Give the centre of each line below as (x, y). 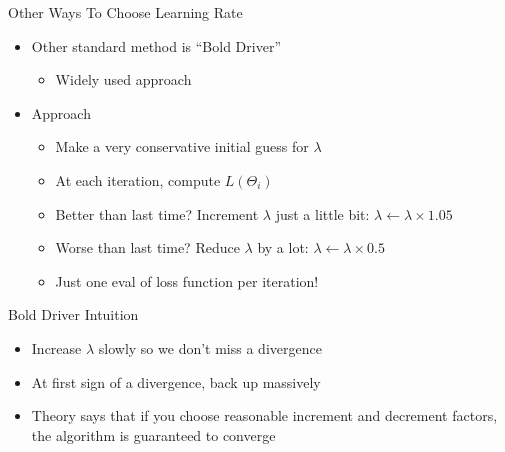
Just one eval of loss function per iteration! (187, 280)
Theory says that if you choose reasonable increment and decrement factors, (264, 415)
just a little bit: (322, 213)
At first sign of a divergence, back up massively (176, 381)
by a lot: (283, 247)
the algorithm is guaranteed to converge (153, 434)
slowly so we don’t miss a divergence (210, 347)
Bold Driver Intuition (73, 314)
